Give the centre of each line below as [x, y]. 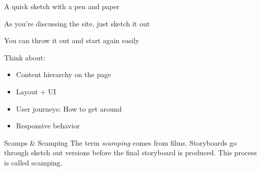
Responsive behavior [48, 126]
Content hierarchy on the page [64, 74]
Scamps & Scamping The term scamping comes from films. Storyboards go [121, 142]
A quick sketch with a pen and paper [62, 6]
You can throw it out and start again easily [72, 40]
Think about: [25, 57]
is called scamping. [33, 162]
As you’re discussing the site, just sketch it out [77, 23]
